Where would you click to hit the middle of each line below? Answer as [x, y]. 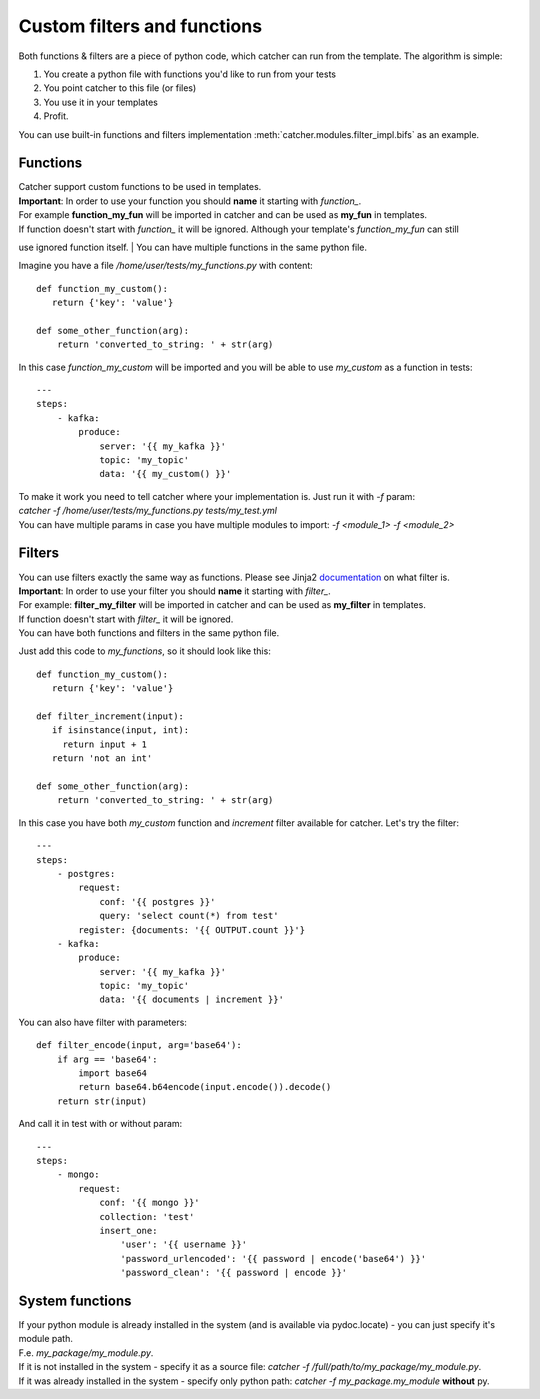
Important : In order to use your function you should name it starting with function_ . [190, 201]
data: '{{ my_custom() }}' [165, 474]
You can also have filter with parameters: [102, 1022]
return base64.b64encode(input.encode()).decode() [205, 1087]
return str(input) [102, 1101]
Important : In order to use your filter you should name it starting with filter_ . [175, 591]
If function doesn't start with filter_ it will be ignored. [126, 619]
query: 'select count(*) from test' [189, 916]
